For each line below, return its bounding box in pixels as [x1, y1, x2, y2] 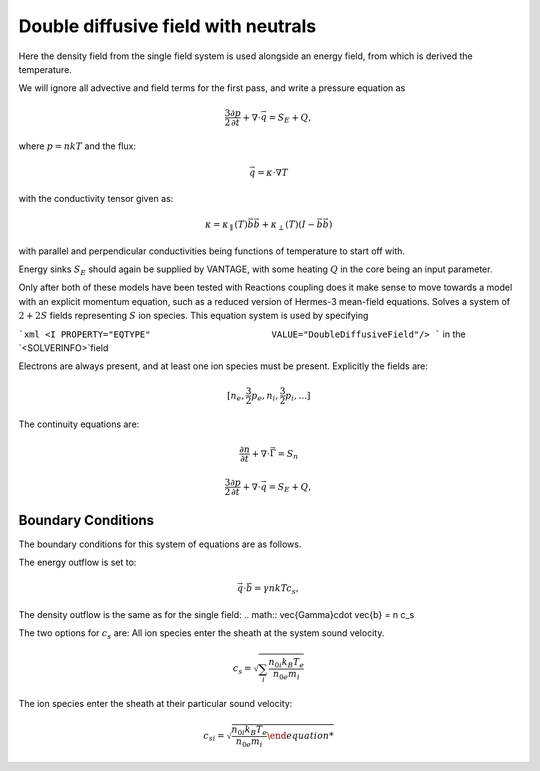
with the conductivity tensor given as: [18, 192, 174, 204]
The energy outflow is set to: [18, 556, 137, 569]
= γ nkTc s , [253, 583, 299, 597]
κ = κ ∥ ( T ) [205, 219, 249, 232]
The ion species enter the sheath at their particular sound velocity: [18, 697, 293, 709]
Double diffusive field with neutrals [18, 15, 317, 37]
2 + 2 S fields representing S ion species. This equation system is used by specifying [18, 310, 369, 322]
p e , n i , [251, 390, 279, 403]
